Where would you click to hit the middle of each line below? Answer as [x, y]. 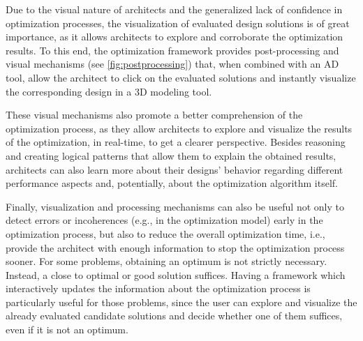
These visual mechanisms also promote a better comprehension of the [154, 115]
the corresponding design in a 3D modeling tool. [109, 91]
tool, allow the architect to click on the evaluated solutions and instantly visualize [181, 77]
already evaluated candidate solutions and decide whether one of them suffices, [174, 316]
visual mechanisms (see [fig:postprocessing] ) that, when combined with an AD [172, 64]
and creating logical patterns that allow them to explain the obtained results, [171, 155]
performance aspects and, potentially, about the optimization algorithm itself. [172, 183]
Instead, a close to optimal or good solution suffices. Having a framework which [176, 274]
